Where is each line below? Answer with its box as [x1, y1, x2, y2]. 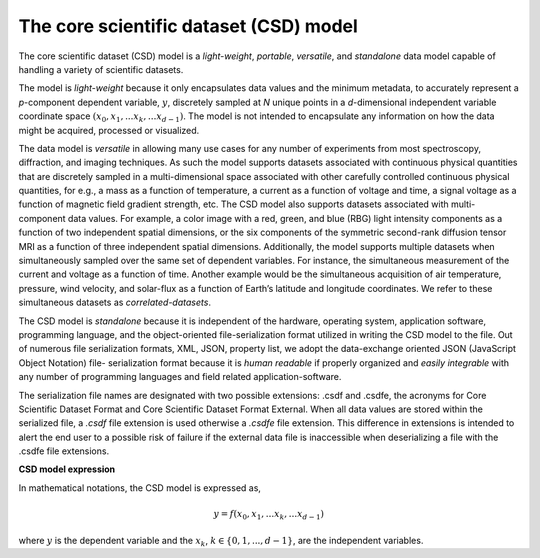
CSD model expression [18, 463, 116, 475]
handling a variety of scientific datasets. [18, 63, 184, 75]
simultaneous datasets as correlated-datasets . [18, 296, 212, 309]
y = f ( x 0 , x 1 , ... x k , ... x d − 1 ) [213, 508, 325, 522]
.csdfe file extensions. [18, 445, 110, 457]
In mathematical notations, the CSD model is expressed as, [18, 481, 262, 494]
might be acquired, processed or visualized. [18, 124, 200, 136]
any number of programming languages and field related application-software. [18, 371, 342, 383]
